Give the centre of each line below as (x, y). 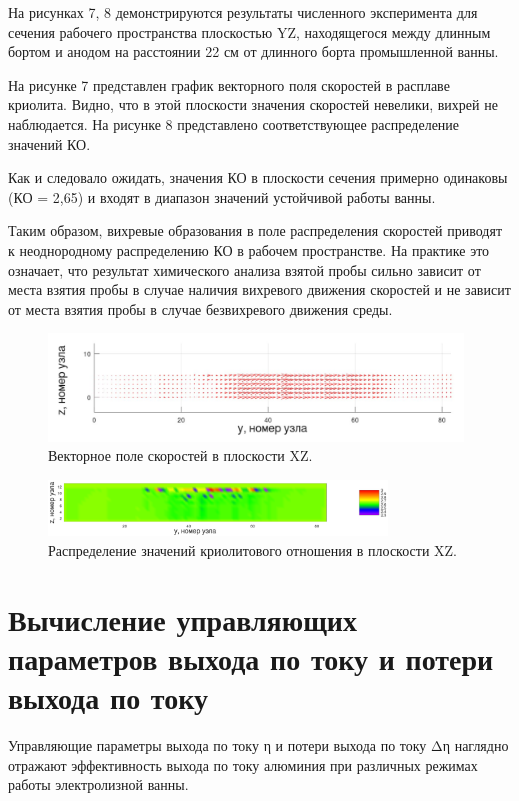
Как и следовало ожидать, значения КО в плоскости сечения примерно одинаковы (258, 177)
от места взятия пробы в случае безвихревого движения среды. (200, 308)
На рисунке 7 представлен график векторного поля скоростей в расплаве (229, 84)
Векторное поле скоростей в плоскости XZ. (180, 455)
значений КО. (49, 143)
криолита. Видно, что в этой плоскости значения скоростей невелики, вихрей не (253, 104)
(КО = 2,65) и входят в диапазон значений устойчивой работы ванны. (222, 196)
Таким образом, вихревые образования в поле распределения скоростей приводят (255, 230)
